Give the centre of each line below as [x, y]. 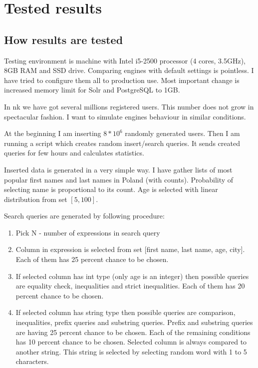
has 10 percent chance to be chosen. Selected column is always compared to [131, 342]
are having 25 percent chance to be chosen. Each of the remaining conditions [133, 332]
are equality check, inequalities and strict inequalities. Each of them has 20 [130, 286]
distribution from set [36, 199]
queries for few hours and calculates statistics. [74, 153]
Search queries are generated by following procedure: [84, 216]
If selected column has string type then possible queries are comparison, [126, 312]
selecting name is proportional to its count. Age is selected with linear [111, 189]
